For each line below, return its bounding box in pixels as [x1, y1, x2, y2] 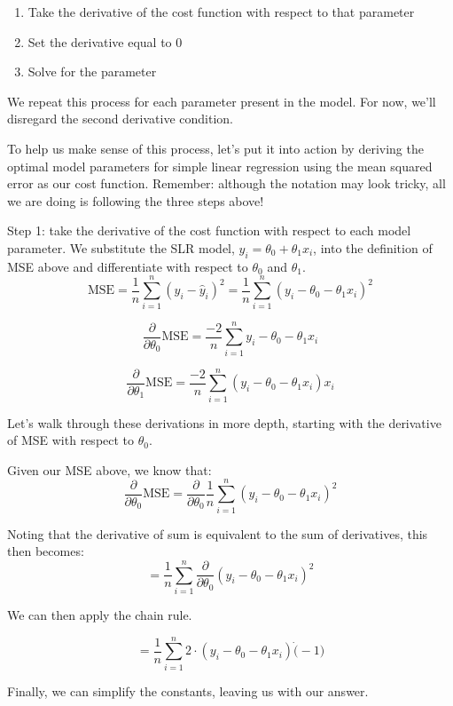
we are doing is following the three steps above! [7, 191, 264, 210]
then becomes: [7, 542, 84, 560]
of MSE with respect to [7, 431, 135, 449]
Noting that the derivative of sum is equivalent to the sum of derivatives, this [7, 524, 428, 543]
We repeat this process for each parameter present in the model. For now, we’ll [7, 91, 436, 110]
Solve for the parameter [27, 62, 157, 81]
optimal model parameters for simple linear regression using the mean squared [7, 156, 433, 175]
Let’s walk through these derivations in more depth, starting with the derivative [7, 413, 441, 432]
